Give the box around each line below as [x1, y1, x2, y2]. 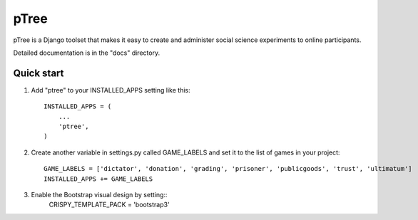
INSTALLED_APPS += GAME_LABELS [44, 174, 153, 183]
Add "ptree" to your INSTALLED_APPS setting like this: [31, 85, 190, 94]
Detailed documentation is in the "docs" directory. [13, 48, 160, 57]
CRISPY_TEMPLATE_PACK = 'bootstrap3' [49, 200, 170, 209]
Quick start [13, 67, 64, 79]
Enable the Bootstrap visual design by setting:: [31, 190, 168, 199]
